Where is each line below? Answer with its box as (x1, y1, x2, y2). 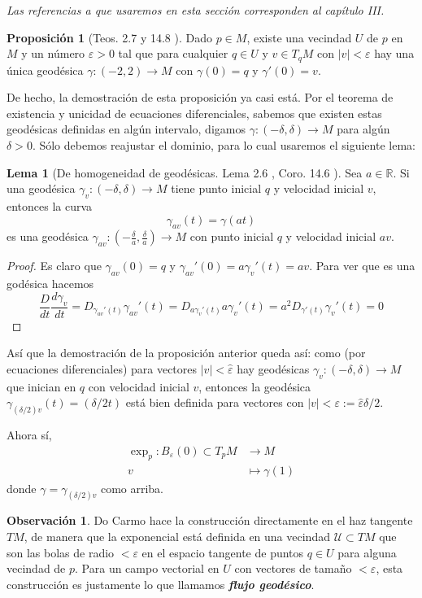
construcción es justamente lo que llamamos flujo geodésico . (7, 575, 315, 592)
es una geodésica (7, 228, 89, 245)
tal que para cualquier (118, 45, 228, 62)
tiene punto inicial (171, 180, 262, 197)
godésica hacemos (7, 275, 94, 292)
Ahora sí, (7, 426, 52, 443)
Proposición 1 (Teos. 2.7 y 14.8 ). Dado (7, 28, 212, 46)
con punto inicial (189, 228, 274, 245)
